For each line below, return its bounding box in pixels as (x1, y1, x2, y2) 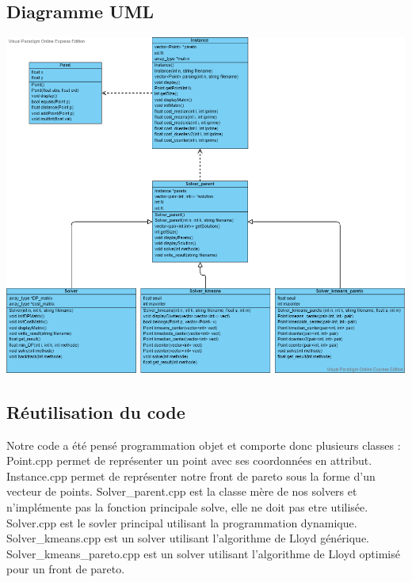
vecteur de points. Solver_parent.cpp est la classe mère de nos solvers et (6, 483, 357, 500)
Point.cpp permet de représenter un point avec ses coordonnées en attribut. (6, 452, 372, 469)
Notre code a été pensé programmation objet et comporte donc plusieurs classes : (6, 436, 401, 453)
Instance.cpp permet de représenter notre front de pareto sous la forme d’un (6, 467, 376, 484)
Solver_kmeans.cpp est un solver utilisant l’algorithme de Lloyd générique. (6, 530, 370, 546)
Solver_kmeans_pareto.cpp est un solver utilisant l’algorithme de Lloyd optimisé (6, 545, 400, 561)
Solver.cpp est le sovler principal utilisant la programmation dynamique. (6, 514, 357, 531)
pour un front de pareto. (6, 561, 125, 577)
